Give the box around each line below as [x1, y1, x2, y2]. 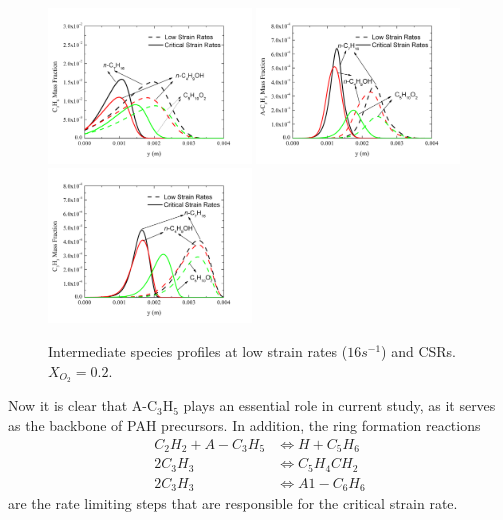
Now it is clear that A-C [8, 395, 158, 416]
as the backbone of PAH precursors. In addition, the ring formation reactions [8, 415, 481, 436]
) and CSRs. [381, 341, 457, 362]
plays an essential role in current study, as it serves [183, 395, 496, 416]
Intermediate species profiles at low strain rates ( [48, 341, 348, 362]
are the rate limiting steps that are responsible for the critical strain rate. [8, 493, 458, 514]
